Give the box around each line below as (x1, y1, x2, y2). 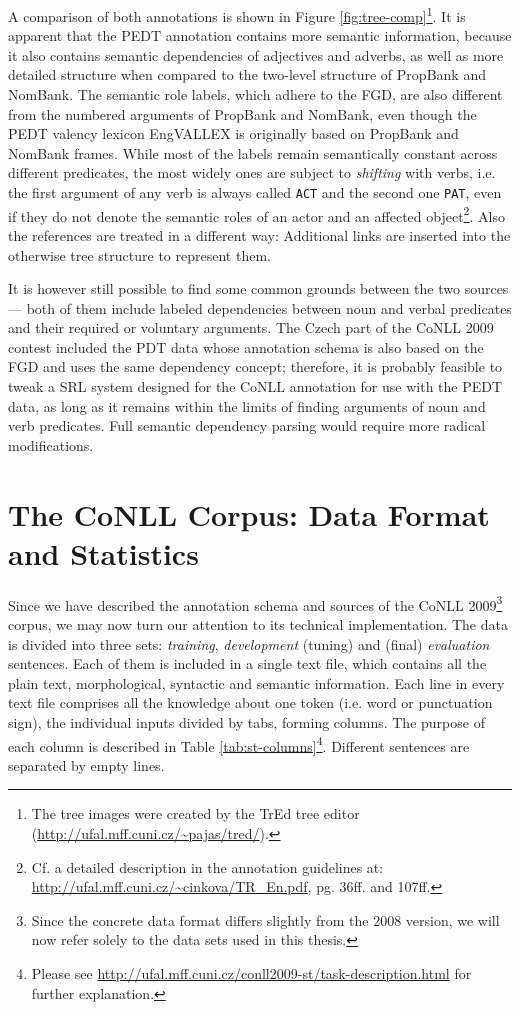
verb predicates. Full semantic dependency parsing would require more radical (8, 415, 486, 436)
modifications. (8, 434, 94, 455)
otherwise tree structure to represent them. (8, 244, 271, 265)
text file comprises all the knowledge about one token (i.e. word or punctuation (8, 692, 493, 713)
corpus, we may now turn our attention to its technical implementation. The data (8, 614, 508, 634)
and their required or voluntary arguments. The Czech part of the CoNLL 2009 (8, 317, 494, 338)
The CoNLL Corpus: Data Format (8, 493, 490, 534)
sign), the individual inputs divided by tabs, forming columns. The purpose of (8, 711, 485, 732)
